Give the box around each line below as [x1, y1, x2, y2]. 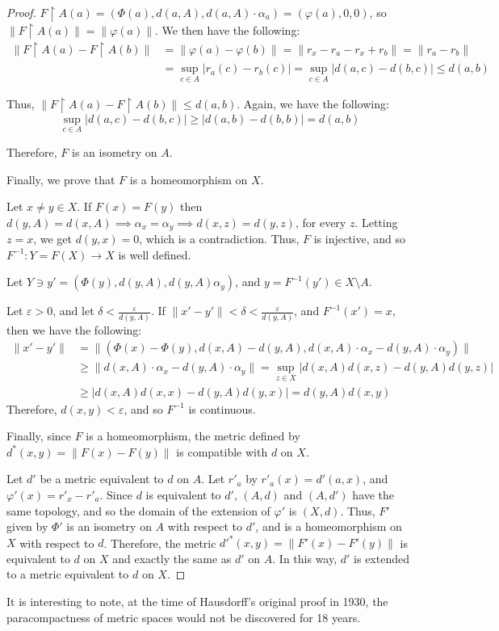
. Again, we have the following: [237, 95, 389, 112]
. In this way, [272, 549, 338, 566]
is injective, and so [313, 230, 406, 247]
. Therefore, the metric [103, 534, 216, 551]
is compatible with [176, 443, 268, 460]
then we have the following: [6, 321, 142, 338]
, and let [52, 302, 94, 319]
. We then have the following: [155, 21, 300, 38]
